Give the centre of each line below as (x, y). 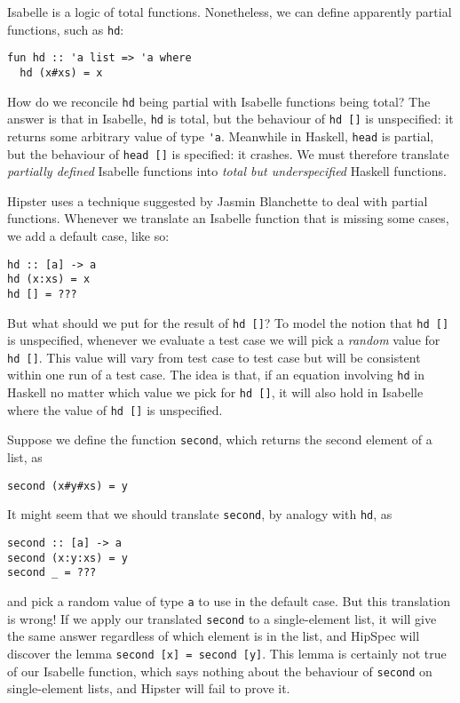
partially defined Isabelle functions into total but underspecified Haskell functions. (227, 171)
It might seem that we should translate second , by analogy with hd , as (200, 514)
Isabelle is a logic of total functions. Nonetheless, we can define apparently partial (230, 12)
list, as (25, 457)
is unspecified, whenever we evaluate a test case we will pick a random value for (224, 340)
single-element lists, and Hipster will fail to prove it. (149, 688)
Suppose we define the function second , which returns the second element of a (220, 439)
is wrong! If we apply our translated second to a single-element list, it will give (222, 618)
